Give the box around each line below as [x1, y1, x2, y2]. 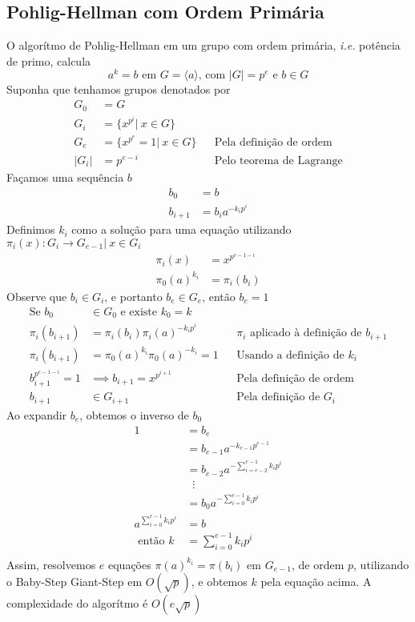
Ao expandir [6, 406, 67, 423]
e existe [120, 306, 158, 318]
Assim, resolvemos [6, 556, 96, 572]
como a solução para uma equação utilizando [71, 221, 292, 238]
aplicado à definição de [249, 327, 362, 339]
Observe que [6, 287, 67, 304]
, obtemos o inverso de [79, 406, 189, 423]
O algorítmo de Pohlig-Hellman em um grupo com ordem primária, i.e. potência [6, 37, 401, 54]
